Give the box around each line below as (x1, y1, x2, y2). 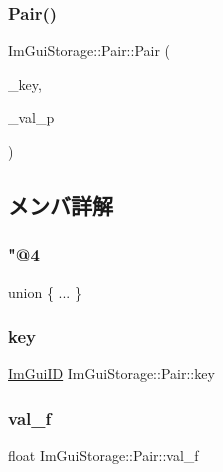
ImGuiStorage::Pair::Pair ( (8, 40, 171, 61)
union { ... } (8, 281, 82, 302)
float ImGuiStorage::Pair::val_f (8, 445, 199, 466)
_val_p (8, 107, 55, 128)
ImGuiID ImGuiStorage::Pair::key (8, 363, 215, 384)
